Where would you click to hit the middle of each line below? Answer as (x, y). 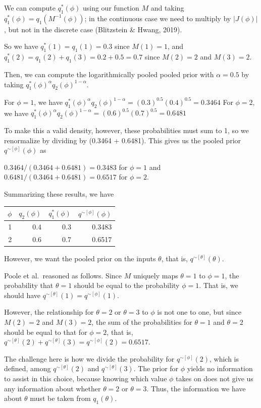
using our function (111, 8)
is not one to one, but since (199, 312)
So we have (21, 46)
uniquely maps (155, 275)
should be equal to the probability (127, 285)
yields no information (220, 368)
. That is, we (219, 285)
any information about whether (53, 388)
